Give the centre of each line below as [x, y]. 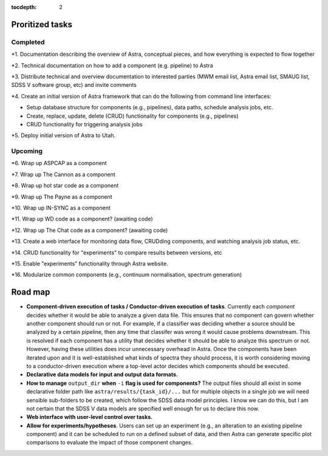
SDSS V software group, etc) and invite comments [74, 85]
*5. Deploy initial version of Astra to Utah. [63, 135]
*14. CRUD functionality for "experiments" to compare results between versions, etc [117, 253]
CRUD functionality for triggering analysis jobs [84, 124]
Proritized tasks [42, 24]
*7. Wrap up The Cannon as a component [63, 174]
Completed [28, 42]
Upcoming [27, 151]
